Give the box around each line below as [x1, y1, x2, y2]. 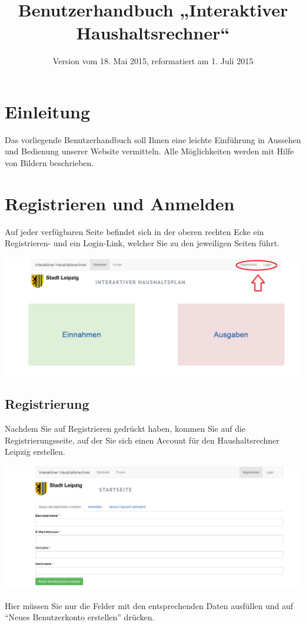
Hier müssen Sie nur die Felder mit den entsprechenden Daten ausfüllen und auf [5, 599, 294, 611]
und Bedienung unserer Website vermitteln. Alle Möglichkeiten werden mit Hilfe [5, 145, 294, 157]
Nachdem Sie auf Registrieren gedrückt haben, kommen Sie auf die [5, 422, 246, 435]
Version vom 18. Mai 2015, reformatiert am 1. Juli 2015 [52, 55, 254, 67]
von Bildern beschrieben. [5, 157, 94, 169]
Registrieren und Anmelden [5, 191, 235, 215]
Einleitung [5, 99, 91, 123]
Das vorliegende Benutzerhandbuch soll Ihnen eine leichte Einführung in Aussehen [5, 133, 301, 145]
